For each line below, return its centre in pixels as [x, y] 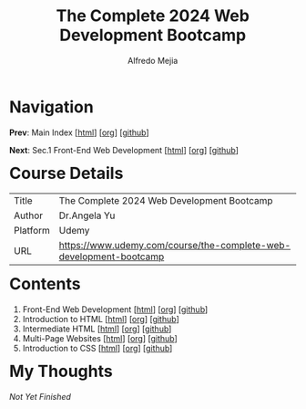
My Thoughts [61, 372]
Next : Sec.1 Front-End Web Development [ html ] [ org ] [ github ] [124, 150]
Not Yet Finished [41, 397]
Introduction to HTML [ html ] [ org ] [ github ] [101, 320]
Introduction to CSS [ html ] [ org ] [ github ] [97, 349]
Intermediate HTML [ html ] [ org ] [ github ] [97, 329]
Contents [45, 284]
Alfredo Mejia [153, 60]
